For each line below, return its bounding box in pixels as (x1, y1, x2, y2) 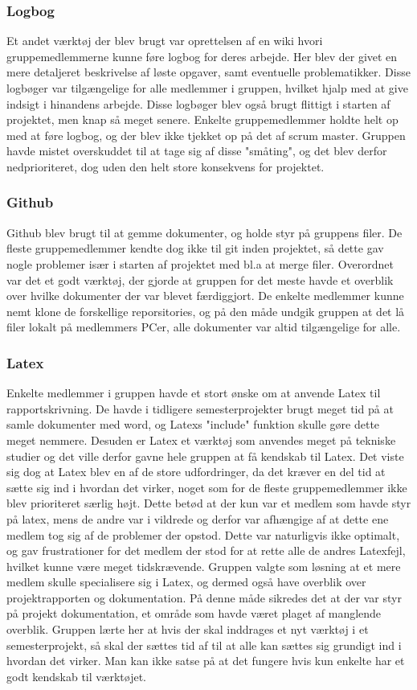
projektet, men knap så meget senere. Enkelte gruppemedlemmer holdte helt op (6, 111, 399, 128)
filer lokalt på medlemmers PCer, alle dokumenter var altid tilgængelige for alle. (6, 318, 401, 335)
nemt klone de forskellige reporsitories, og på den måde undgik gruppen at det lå (6, 302, 405, 319)
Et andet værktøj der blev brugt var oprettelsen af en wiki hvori (6, 32, 323, 49)
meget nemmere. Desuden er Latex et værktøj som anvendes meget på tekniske (6, 431, 396, 448)
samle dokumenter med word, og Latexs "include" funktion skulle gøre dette (6, 416, 380, 433)
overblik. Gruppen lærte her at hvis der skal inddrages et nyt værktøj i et (6, 621, 369, 638)
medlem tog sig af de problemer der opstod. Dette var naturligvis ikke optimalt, (6, 526, 400, 543)
